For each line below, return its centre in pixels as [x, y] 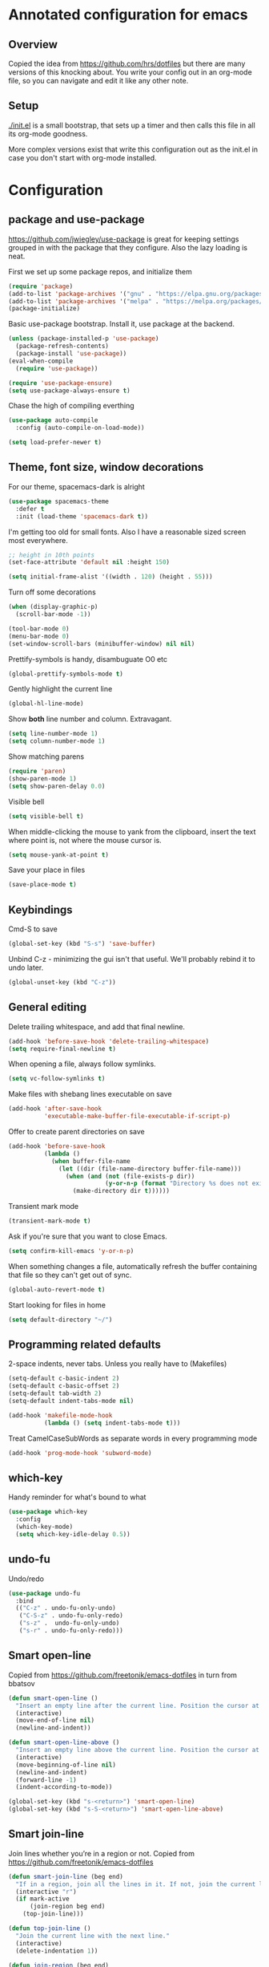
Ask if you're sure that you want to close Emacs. [88, 1236]
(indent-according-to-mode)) [64, 1787]
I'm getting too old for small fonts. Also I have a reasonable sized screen [127, 532]
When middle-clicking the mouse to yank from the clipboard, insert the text [132, 831]
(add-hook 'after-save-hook [55, 1109]
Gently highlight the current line [60, 689]
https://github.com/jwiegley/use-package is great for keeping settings [124, 239]
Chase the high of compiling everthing [71, 406]
